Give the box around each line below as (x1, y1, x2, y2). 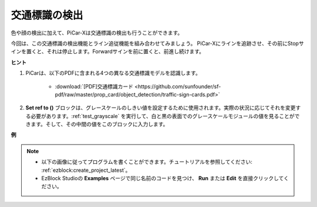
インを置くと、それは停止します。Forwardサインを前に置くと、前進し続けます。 (11, 48, 205, 55)
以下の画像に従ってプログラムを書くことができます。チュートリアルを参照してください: (41, 158, 252, 165)
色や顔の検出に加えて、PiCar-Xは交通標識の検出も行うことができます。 (11, 29, 183, 36)
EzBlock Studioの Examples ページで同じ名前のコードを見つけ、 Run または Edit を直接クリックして (41, 175, 284, 182)
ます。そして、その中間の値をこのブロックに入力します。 (30, 120, 168, 128)
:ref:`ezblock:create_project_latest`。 (41, 167, 131, 174)
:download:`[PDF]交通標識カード (55, 82, 133, 90)
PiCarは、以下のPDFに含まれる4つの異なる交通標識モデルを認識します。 (25, 70, 201, 77)
